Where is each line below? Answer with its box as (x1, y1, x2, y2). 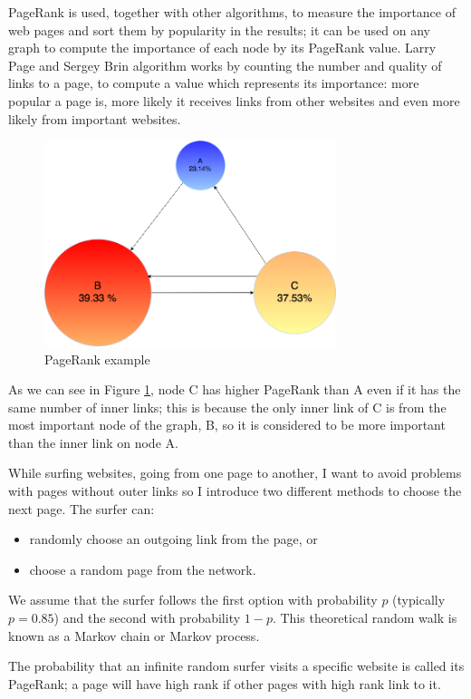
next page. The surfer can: (8, 499, 155, 518)
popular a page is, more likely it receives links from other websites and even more (8, 91, 460, 110)
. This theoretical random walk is (272, 608, 457, 627)
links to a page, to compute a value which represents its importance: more (8, 73, 419, 92)
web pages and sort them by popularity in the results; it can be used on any (8, 20, 431, 39)
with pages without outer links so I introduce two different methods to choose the (8, 481, 462, 500)
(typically (392, 590, 446, 609)
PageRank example (44, 349, 150, 368)
